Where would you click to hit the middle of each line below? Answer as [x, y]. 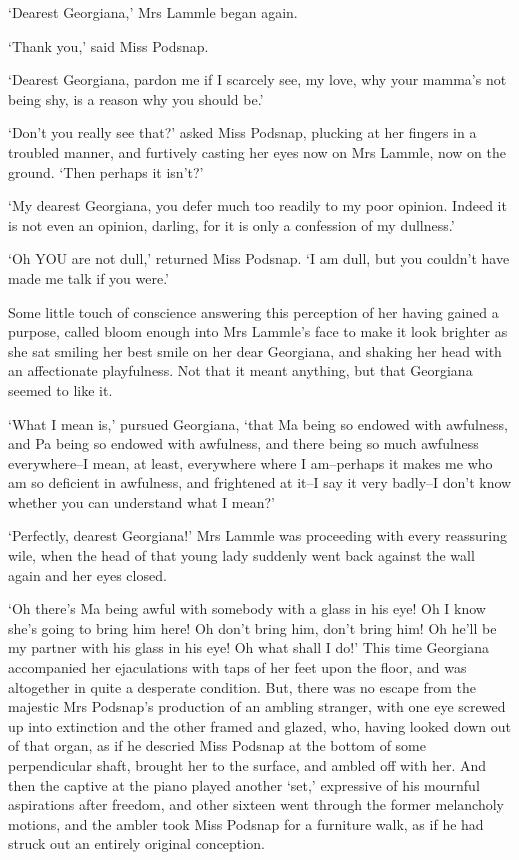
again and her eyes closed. [87, 574]
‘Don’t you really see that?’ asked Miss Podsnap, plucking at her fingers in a [242, 132]
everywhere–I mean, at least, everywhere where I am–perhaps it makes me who [250, 462]
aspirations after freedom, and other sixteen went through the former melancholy [256, 804]
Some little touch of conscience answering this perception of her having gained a [253, 311]
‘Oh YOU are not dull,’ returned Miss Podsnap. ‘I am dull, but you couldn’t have [259, 258]
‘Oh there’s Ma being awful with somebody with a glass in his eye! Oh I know [247, 608]
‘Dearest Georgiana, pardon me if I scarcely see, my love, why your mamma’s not [257, 79]
